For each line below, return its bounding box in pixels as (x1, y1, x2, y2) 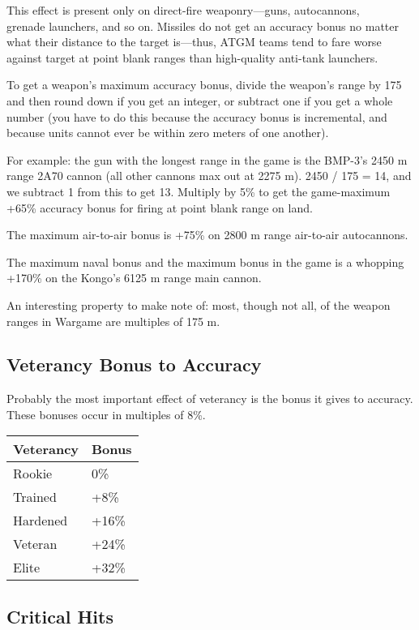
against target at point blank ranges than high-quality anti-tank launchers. (6, 49, 378, 66)
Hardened (13, 511, 68, 530)
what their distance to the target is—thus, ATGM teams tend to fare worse (6, 33, 382, 50)
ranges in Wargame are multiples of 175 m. (6, 312, 220, 329)
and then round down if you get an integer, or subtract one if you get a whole (6, 92, 393, 109)
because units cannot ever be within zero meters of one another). (6, 124, 329, 141)
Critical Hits (6, 603, 113, 628)
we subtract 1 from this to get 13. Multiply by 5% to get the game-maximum (6, 182, 391, 199)
